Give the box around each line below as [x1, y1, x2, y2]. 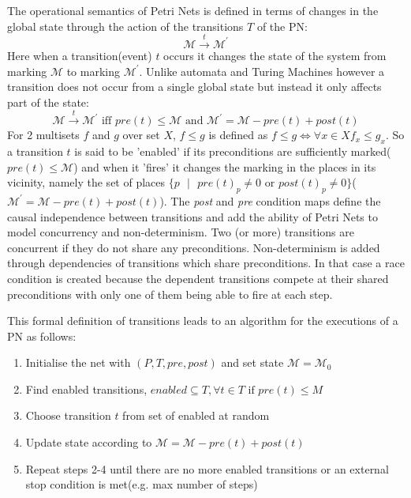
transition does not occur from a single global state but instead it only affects [7, 78, 382, 95]
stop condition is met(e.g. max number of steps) [25, 476, 258, 492]
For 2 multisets [7, 126, 80, 143]
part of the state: [7, 93, 89, 110]
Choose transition [25, 407, 111, 424]
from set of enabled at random [122, 407, 270, 424]
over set [122, 126, 160, 143]
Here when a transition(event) [7, 47, 152, 63]
